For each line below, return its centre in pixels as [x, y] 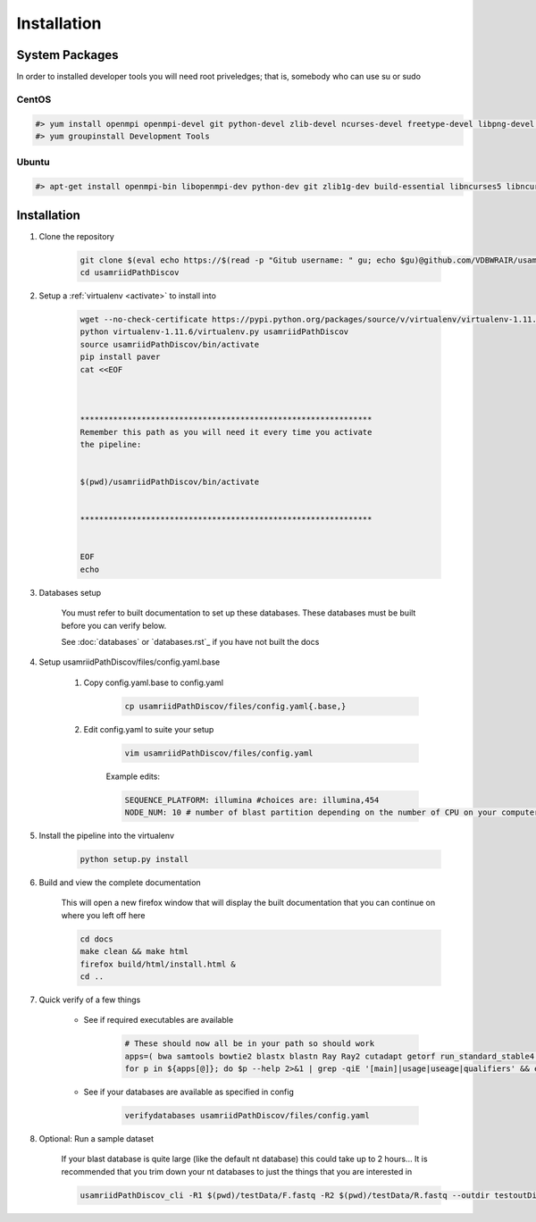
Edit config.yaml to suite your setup [149, 729]
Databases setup [70, 592]
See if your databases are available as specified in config [189, 1092]
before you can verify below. [114, 625]
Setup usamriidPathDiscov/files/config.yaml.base [130, 662]
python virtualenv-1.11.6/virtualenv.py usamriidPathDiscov [214, 332]
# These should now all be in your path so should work [250, 1044]
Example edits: [133, 776]
